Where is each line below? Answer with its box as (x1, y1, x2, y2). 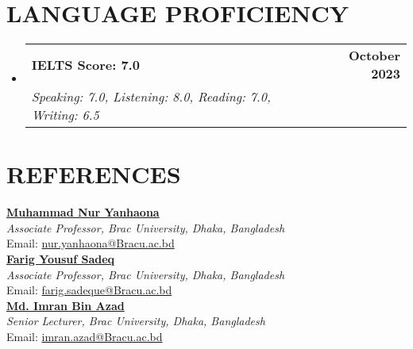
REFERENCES (6, 158, 181, 190)
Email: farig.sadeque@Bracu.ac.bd (6, 282, 172, 298)
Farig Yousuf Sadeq (6, 251, 115, 267)
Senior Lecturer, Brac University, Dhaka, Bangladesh (6, 313, 265, 329)
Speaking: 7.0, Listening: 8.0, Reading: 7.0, (31, 87, 271, 106)
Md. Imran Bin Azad (6, 297, 125, 313)
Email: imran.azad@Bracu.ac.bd (6, 328, 163, 344)
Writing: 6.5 (31, 105, 99, 125)
